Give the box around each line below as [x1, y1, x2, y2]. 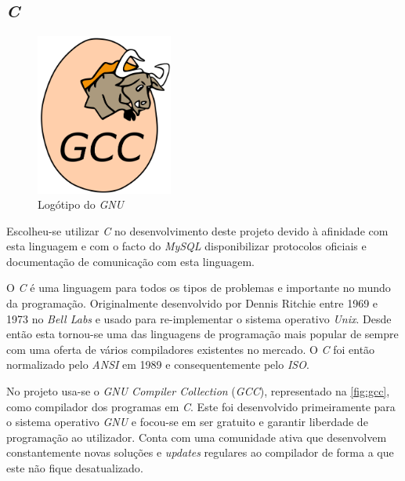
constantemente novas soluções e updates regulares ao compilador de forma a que [6, 444, 394, 461]
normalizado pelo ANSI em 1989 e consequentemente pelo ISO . [6, 356, 309, 373]
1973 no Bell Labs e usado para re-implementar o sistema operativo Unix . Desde [6, 310, 392, 326]
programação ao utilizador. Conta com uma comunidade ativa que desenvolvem [6, 428, 387, 445]
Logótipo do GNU [38, 196, 125, 213]
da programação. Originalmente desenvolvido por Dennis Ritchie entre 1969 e [6, 295, 378, 312]
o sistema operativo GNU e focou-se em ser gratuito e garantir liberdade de [6, 414, 368, 430]
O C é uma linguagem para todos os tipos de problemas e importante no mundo [6, 279, 391, 296]
